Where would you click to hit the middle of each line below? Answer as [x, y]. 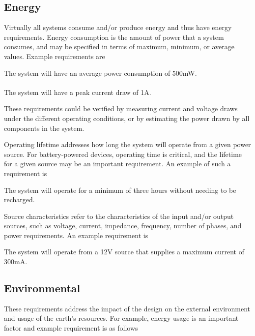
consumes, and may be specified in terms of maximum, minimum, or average [119, 46]
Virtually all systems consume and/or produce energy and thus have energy [118, 27]
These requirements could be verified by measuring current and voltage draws [121, 108]
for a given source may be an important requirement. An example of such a [117, 164]
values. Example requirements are [55, 56]
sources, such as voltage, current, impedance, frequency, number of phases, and [123, 226]
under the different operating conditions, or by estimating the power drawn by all [127, 118]
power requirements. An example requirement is [76, 235]
